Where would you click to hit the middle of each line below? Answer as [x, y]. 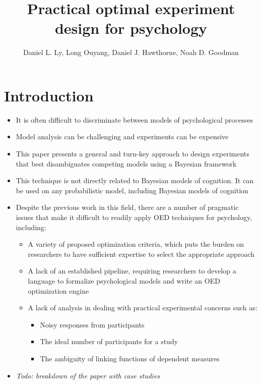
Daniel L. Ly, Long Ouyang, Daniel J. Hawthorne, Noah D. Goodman [131, 52]
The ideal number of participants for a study [109, 341]
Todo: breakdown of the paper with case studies [88, 375]
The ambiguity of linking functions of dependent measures [130, 358]
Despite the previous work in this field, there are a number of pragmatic [127, 207]
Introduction [49, 95]
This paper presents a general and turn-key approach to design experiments [133, 154]
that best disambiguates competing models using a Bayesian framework [126, 163]
